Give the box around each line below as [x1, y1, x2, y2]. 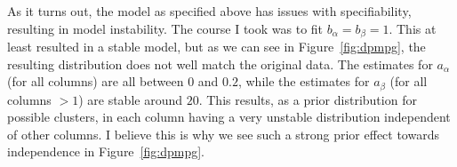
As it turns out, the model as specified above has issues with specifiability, [7, 2, 412, 20]
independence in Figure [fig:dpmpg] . [7, 142, 204, 161]
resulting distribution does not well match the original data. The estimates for [7, 54, 433, 73]
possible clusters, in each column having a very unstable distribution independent [7, 107, 451, 126]
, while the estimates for [237, 72, 370, 91]
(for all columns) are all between [7, 72, 184, 91]
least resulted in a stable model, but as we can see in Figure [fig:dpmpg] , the [7, 37, 426, 56]
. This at [389, 19, 437, 37]
